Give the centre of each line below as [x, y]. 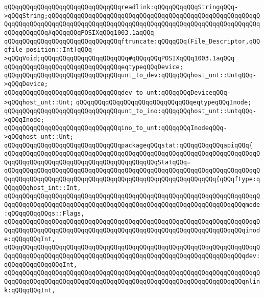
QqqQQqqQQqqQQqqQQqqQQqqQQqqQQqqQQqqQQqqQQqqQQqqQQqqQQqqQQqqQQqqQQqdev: [132, 256]
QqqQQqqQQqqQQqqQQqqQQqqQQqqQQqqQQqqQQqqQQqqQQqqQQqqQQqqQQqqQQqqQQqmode [132, 205]
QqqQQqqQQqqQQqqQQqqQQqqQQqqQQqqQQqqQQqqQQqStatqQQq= [98, 162]
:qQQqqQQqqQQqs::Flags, [44, 213]
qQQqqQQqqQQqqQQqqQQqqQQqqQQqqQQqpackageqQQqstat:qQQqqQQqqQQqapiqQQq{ [128, 145]
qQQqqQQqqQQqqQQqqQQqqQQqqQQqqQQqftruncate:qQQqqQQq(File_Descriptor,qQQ [132, 41]
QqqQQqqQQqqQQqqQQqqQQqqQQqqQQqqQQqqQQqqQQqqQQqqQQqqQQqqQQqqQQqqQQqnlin [132, 282]
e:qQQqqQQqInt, [30, 239]
